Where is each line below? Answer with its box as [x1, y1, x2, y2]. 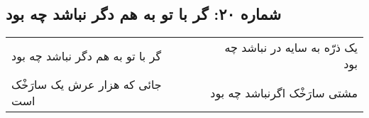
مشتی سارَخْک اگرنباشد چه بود [210, 84, 358, 101]
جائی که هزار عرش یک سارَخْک [11, 76, 162, 93]
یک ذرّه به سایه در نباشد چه [224, 39, 358, 56]
